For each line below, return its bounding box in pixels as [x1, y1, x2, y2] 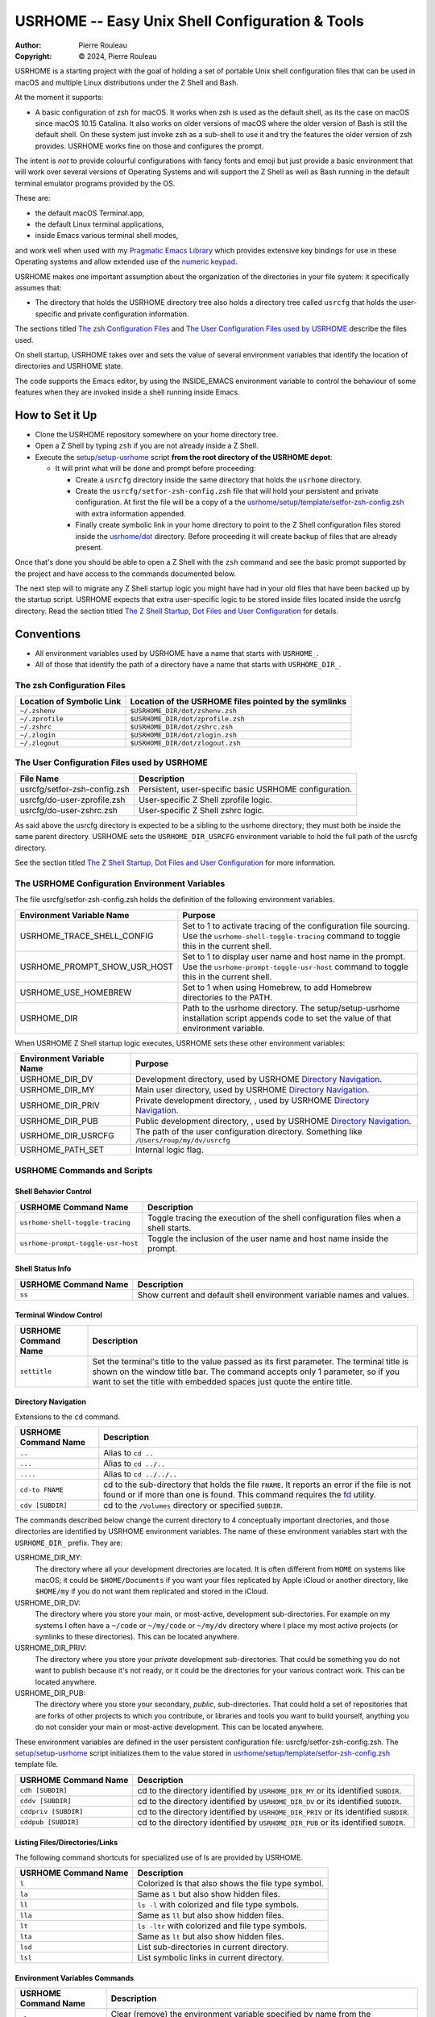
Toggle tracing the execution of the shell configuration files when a [147, 1212, 402, 1223]
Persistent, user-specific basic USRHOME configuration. [138, 783, 353, 795]
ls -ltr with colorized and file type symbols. [137, 1920, 308, 1931]
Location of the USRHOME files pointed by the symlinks [130, 696, 347, 708]
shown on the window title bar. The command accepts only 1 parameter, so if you [92, 1366, 400, 1377]
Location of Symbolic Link [19, 696, 122, 708]
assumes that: [14, 282, 62, 292]
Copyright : [14, 51, 52, 61]
